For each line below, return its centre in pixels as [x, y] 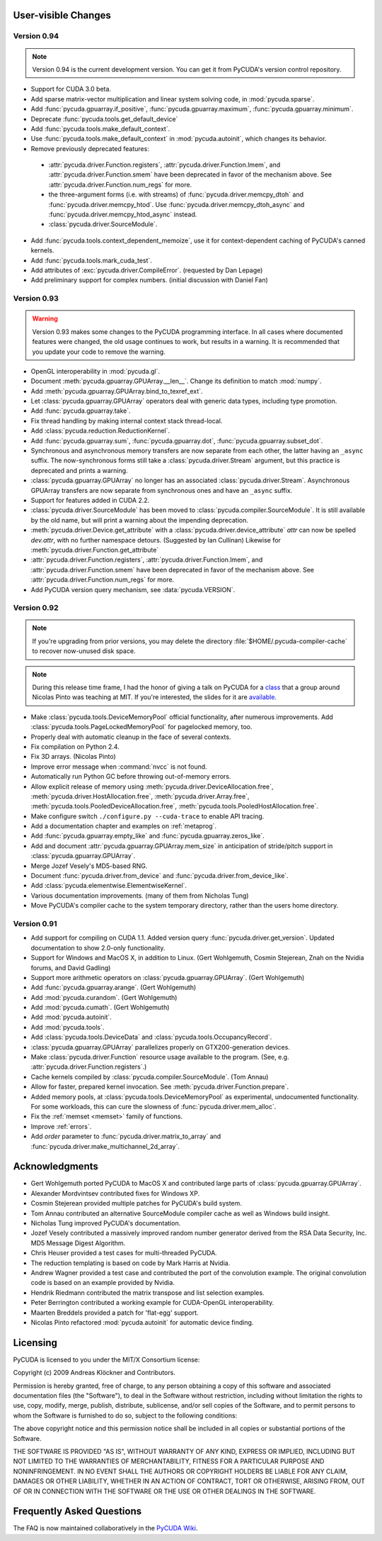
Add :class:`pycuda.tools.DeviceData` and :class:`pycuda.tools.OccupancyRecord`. [151, 1037]
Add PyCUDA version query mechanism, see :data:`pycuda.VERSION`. [133, 589]
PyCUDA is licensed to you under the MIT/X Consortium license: [106, 1359]
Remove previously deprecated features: [90, 148]
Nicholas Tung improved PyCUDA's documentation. [106, 1223]
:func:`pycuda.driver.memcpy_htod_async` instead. [123, 215]
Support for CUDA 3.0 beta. [71, 89]
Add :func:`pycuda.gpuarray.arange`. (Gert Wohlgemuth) [114, 988]
